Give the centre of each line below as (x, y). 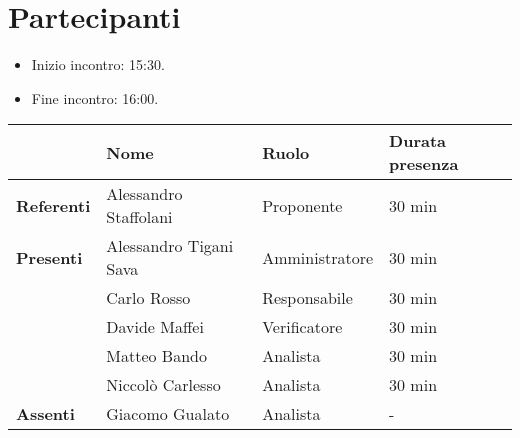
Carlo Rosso (148, 298)
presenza (424, 164)
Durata (418, 141)
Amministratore (318, 257)
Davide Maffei (155, 327)
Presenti (49, 257)
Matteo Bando (156, 356)
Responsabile (307, 298)
